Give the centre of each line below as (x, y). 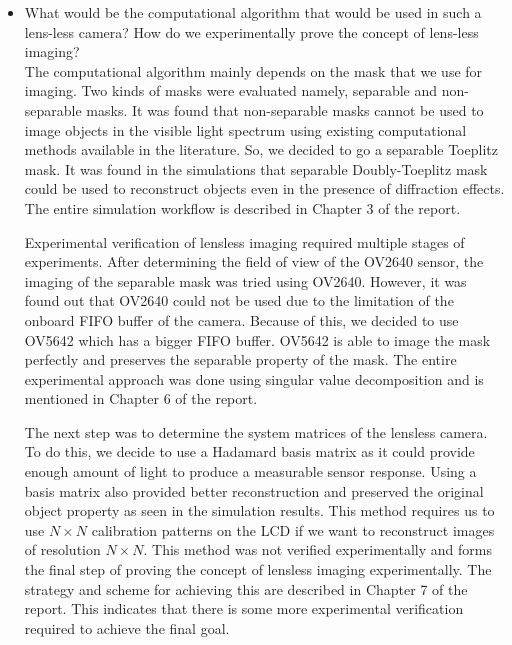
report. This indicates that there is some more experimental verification (244, 608)
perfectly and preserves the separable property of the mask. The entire (240, 359)
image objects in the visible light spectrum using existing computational (245, 129)
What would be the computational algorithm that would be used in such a (253, 12)
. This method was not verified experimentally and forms (317, 549)
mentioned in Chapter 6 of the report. (141, 398)
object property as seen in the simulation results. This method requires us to (259, 510)
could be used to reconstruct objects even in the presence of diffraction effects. (264, 188)
